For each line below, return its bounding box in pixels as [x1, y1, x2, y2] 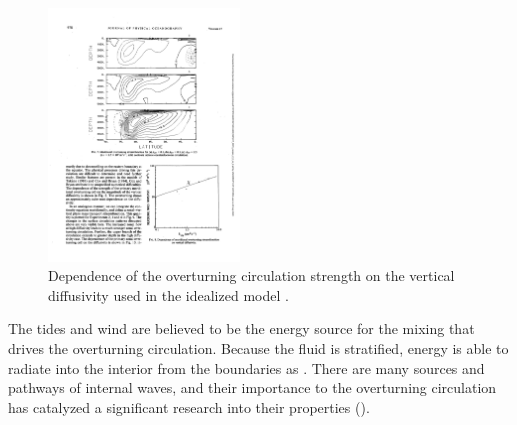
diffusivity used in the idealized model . [48, 284, 289, 305]
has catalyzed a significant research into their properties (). [8, 396, 370, 417]
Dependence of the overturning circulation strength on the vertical [48, 265, 455, 286]
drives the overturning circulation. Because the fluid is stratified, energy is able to [8, 338, 509, 359]
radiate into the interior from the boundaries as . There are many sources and [8, 357, 485, 378]
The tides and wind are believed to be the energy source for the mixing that [8, 318, 475, 339]
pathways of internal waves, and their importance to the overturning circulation [8, 377, 497, 398]
